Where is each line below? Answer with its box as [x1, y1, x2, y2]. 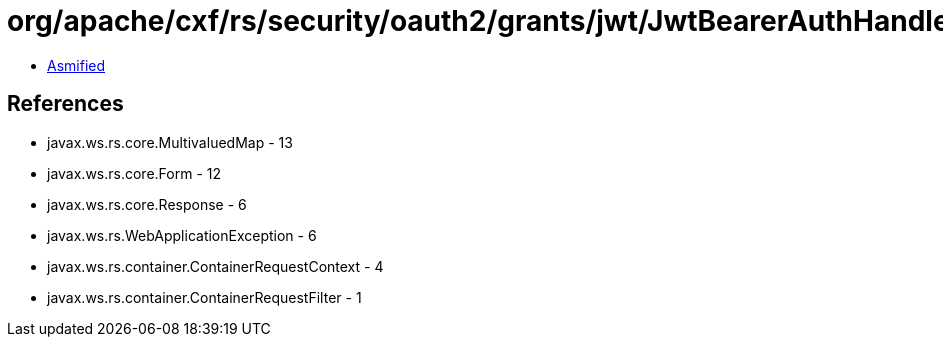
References [7, 91, 124, 117]
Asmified [47, 56, 106, 74]
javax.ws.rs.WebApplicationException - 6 [47, 226, 317, 244]
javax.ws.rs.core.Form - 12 [47, 164, 221, 182]
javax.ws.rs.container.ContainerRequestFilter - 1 [47, 288, 362, 306]
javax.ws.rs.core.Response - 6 [47, 195, 247, 213]
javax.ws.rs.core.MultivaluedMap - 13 [47, 133, 293, 151]
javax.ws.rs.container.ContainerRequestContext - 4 [47, 257, 384, 275]
